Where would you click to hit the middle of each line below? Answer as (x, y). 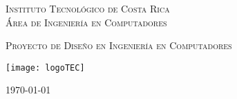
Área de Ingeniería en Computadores (86, 22)
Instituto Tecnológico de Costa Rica (88, 8)
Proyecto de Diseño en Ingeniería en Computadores (119, 45)
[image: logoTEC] (45, 67)
